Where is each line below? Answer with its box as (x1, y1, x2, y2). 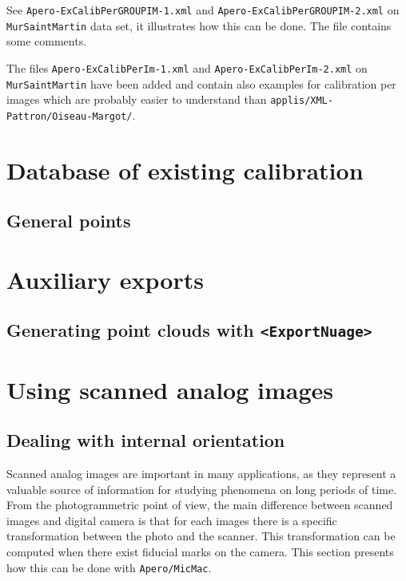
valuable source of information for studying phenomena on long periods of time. (6, 480, 397, 497)
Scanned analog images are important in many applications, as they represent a (6, 465, 396, 481)
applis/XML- (270, 95, 333, 107)
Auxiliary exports (6, 263, 204, 295)
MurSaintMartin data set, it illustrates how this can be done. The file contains (6, 17, 392, 34)
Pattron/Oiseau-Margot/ (6, 110, 133, 122)
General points (6, 208, 131, 233)
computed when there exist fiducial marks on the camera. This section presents (6, 543, 394, 559)
